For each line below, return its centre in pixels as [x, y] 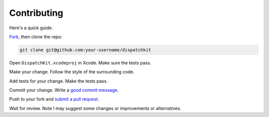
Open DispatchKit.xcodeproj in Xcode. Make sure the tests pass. [80, 62]
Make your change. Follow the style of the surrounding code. [72, 72]
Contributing [36, 13]
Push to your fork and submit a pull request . [54, 99]
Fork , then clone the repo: [36, 37]
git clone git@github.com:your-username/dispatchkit [85, 50]
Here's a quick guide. [31, 28]
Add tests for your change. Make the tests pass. [59, 81]
